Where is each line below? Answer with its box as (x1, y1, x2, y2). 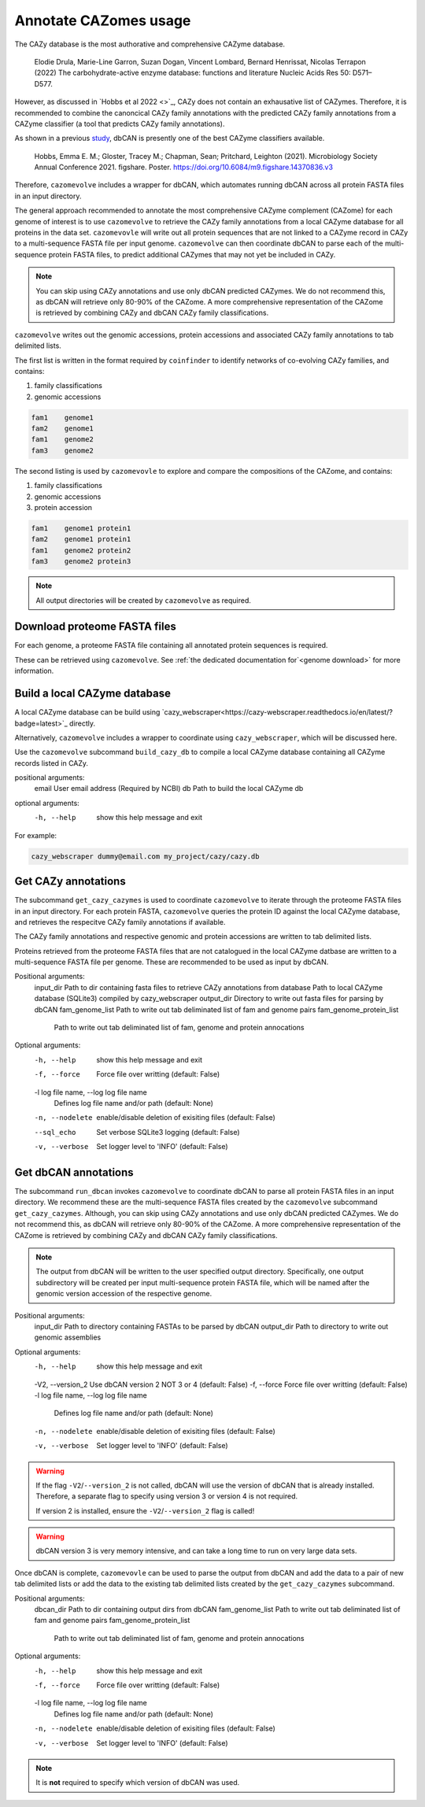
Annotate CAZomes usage (14, 12, 191, 29)
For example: (14, 830, 57, 840)
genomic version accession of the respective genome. (35, 1289, 213, 1299)
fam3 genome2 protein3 (31, 557, 131, 566)
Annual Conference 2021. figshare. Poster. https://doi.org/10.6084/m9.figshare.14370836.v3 (34, 162, 334, 172)
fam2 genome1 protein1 (31, 535, 131, 544)
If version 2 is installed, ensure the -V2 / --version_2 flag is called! (35, 1506, 255, 1515)
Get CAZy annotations (14, 874, 126, 889)
